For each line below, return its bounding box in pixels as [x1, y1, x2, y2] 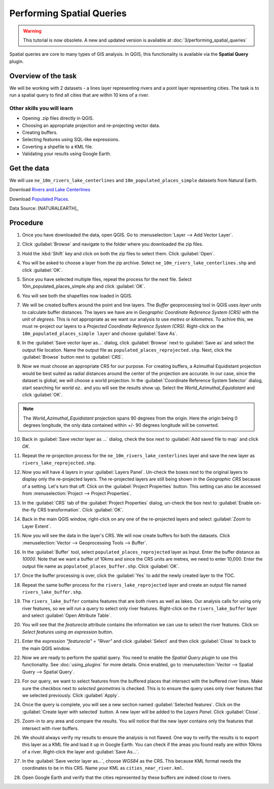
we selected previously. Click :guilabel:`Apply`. [22, 692, 120, 698]
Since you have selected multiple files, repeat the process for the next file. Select [22, 277, 192, 283]
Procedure [9, 219, 44, 227]
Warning [23, 28, 42, 34]
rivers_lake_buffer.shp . [22, 589, 83, 595]
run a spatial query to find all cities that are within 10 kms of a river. [9, 92, 150, 98]
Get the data [9, 164, 49, 173]
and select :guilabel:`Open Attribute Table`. [22, 612, 112, 619]
